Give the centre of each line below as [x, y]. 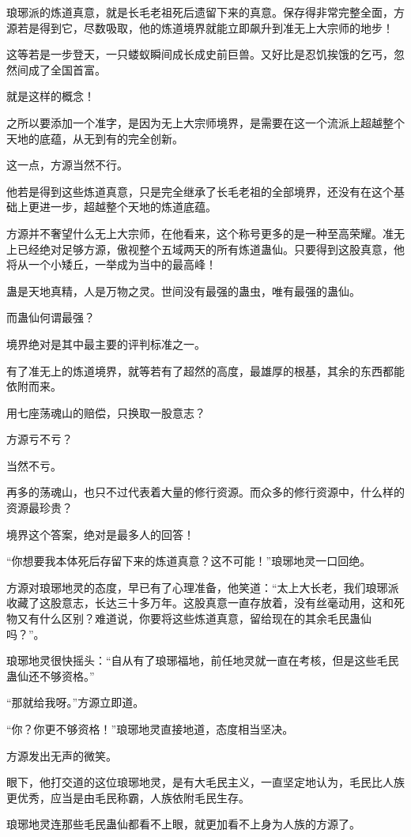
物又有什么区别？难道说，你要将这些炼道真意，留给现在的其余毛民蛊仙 [189, 618]
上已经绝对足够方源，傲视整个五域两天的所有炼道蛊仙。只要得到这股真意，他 [205, 249]
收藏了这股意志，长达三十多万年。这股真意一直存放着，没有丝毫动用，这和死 [205, 603]
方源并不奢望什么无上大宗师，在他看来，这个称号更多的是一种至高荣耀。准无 [205, 233]
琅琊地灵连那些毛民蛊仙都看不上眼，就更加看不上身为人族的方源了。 [183, 824]
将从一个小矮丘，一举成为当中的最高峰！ [111, 264]
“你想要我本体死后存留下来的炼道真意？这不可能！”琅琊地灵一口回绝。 [189, 561]
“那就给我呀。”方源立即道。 [75, 702]
